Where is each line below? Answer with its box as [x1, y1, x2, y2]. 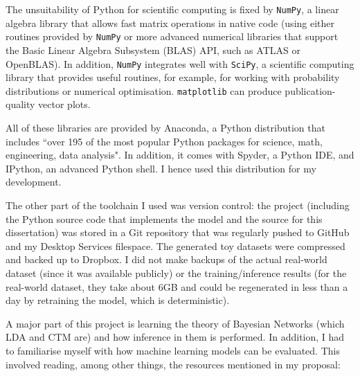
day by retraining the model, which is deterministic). [6, 293, 230, 307]
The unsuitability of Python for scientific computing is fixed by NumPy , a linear [6, 2, 339, 16]
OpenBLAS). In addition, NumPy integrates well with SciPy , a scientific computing [6, 56, 354, 71]
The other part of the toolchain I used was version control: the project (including [6, 197, 350, 212]
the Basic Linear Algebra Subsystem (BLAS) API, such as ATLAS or [6, 42, 300, 57]
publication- [285, 83, 336, 98]
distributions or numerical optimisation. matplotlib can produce [6, 83, 282, 98]
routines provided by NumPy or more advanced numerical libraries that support [6, 29, 339, 44]
